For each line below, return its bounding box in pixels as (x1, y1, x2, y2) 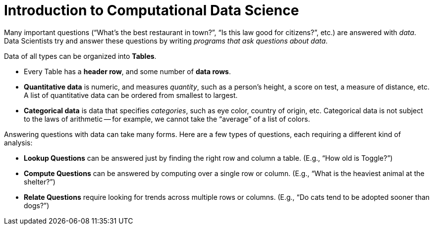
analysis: (4, 138, 33, 147)
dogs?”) (24, 201, 50, 210)
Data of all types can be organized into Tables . (4, 51, 157, 60)
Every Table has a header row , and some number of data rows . (24, 67, 231, 76)
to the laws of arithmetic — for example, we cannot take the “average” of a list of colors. (24, 114, 310, 123)
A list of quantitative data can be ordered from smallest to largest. (24, 91, 238, 99)
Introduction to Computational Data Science (4, 2, 299, 19)
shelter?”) (24, 177, 55, 186)
